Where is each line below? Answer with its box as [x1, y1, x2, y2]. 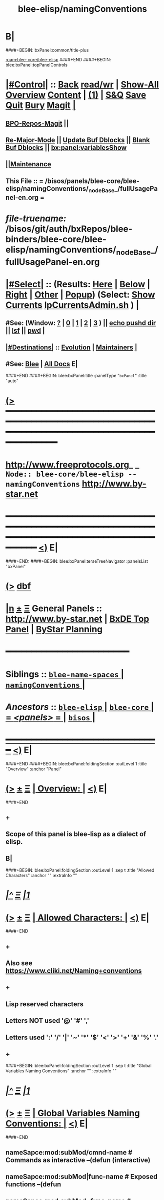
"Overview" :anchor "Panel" [5, 766, 62, 772]
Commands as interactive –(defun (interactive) [5, 1156, 151, 1164]
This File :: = [5, 177, 43, 185]
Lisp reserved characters [5, 1000, 83, 1008]
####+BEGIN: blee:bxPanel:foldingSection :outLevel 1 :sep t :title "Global [5, 1063, 152, 1069]
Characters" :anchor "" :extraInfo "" [5, 873, 77, 878]
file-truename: [5, 213, 66, 224]
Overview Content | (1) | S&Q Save [5, 90, 146, 101]
